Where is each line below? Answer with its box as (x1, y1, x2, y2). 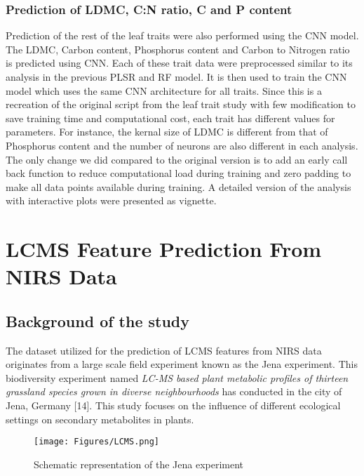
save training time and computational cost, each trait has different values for (6, 110, 335, 125)
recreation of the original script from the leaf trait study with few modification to (6, 97, 356, 112)
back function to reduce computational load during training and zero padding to (6, 166, 351, 180)
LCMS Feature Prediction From (6, 234, 322, 263)
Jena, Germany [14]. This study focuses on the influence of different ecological (6, 398, 341, 413)
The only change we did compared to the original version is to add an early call (6, 152, 348, 166)
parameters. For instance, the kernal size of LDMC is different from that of (6, 124, 328, 139)
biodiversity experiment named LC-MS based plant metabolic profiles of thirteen (6, 370, 349, 385)
